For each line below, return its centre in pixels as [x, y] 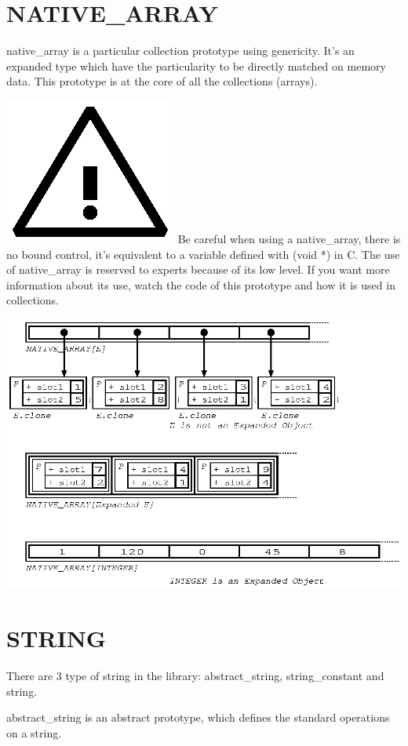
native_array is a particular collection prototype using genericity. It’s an [180, 51]
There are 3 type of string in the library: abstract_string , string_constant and [195, 676]
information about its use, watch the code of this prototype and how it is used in [201, 284]
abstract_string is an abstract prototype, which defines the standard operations [198, 717]
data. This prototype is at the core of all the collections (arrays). [162, 81]
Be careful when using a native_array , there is [289, 238]
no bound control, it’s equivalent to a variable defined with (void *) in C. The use [203, 254]
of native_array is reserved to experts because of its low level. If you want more [198, 269]
